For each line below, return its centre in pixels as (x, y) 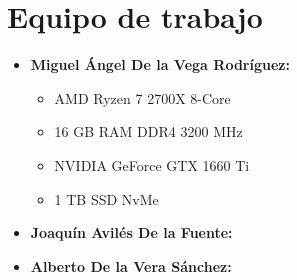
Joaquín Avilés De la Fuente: (131, 232)
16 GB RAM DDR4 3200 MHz (148, 131)
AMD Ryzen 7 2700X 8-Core (142, 97)
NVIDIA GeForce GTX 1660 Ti (152, 164)
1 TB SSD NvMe (106, 198)
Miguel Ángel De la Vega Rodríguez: (160, 64)
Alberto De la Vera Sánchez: (131, 265)
